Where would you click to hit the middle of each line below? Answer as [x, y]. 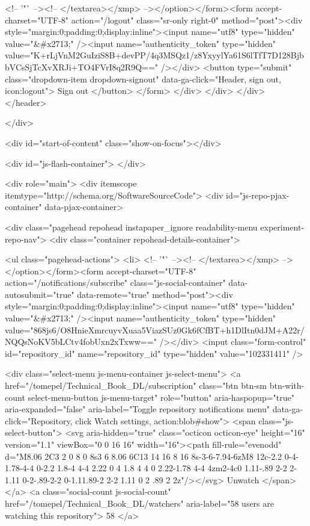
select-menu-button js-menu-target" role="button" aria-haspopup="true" [161, 397]
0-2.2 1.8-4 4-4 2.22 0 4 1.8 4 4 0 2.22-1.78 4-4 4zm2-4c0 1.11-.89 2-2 [162, 468]
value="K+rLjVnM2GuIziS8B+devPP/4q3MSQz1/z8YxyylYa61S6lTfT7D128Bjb [154, 55]
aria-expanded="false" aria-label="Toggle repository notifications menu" [137, 409]
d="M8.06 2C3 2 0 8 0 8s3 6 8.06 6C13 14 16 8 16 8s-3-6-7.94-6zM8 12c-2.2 [144, 456]
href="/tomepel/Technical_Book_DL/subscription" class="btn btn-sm [136, 385]
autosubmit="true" [40, 294]
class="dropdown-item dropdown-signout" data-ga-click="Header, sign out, [143, 79]
